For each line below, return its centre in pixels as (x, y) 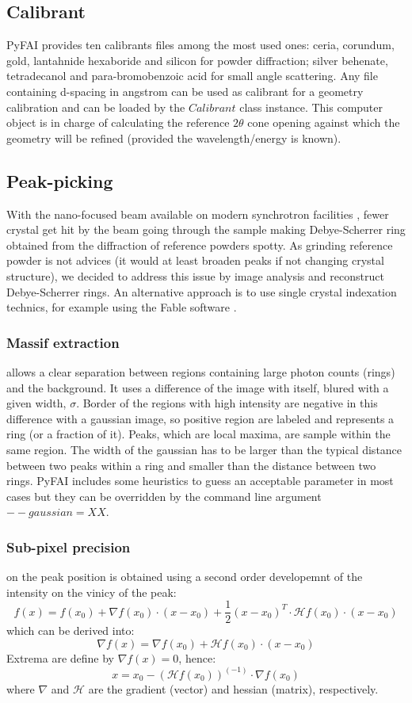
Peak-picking (60, 180)
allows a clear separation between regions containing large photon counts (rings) (201, 371)
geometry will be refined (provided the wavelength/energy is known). (174, 138)
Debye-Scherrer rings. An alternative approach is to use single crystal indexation (202, 291)
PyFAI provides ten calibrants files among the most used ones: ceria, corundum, (200, 45)
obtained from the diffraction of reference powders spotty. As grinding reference (200, 245)
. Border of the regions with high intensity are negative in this (227, 403)
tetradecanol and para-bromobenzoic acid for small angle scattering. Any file (192, 76)
